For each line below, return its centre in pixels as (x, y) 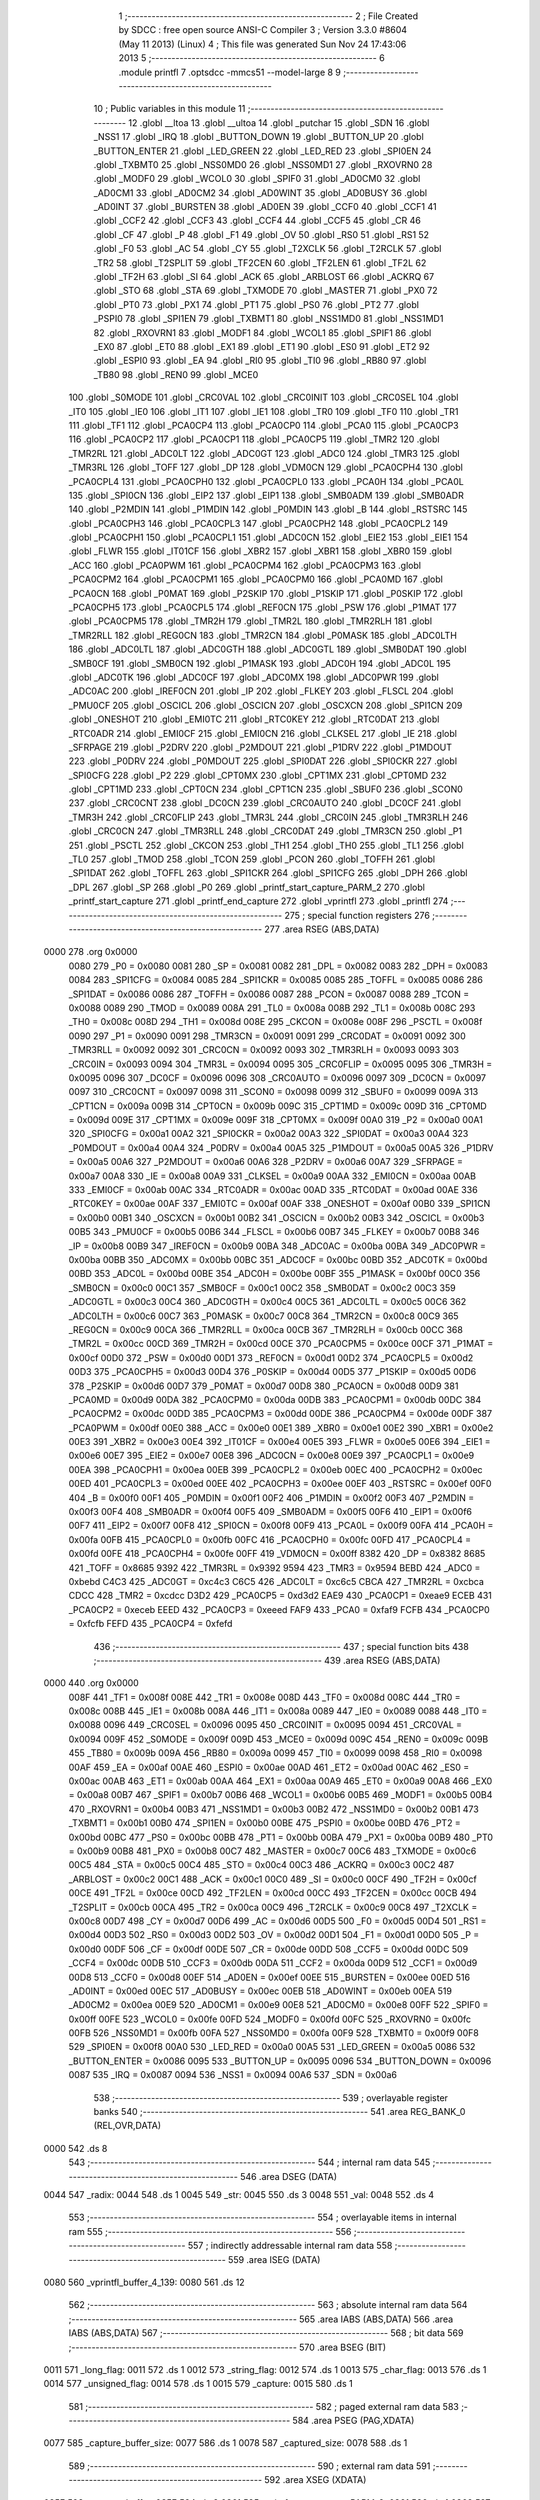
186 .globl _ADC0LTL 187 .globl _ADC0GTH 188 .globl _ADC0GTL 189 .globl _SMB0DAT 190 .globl (267, 649)
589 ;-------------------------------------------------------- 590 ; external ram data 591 (249, 2466)
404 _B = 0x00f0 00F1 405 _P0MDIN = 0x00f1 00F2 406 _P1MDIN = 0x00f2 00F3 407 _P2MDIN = (271, 1497)
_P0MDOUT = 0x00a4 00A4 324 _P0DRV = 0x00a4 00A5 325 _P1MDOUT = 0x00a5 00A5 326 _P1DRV (281, 1147)
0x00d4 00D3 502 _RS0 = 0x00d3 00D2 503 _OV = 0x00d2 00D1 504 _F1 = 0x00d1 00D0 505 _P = (274, 1935)
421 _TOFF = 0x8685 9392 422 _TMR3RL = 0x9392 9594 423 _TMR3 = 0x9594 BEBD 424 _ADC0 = (274, 1567)
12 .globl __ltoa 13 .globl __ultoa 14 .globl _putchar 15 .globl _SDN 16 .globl (279, 122)
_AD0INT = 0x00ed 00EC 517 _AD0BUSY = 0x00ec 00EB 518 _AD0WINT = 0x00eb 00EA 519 (260, 1991)
